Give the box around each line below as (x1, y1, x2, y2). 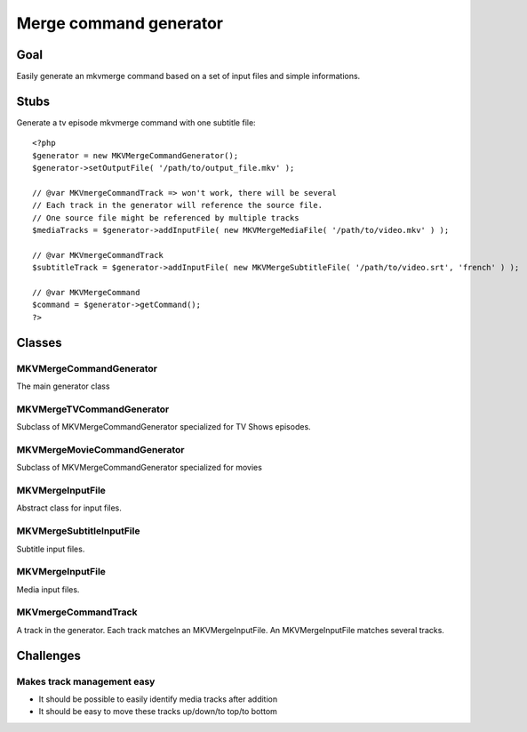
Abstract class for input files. (16, 503, 122, 513)
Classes (16, 334, 62, 350)
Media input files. (16, 583, 80, 595)
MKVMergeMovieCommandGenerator (16, 443, 185, 455)
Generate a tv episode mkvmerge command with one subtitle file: (16, 117, 257, 128)
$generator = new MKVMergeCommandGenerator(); (32, 150, 239, 160)
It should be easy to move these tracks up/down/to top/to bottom (38, 706, 277, 717)
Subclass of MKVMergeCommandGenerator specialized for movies (16, 463, 262, 473)
